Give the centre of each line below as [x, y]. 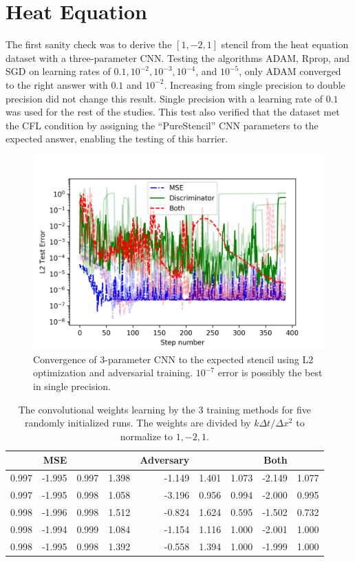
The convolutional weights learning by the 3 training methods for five [164, 409]
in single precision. [72, 386]
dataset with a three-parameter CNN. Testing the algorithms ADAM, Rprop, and [178, 57]
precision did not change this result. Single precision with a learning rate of [164, 98]
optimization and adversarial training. [113, 372]
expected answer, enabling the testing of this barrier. [117, 139]
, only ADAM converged [290, 71]
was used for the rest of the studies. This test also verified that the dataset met [173, 112]
